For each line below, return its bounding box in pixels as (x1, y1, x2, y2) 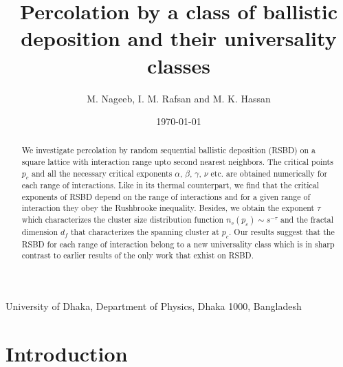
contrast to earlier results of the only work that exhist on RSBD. (21, 249, 254, 261)
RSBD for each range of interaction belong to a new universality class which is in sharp (21, 238, 335, 249)
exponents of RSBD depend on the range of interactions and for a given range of (21, 190, 311, 202)
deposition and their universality (21, 24, 337, 52)
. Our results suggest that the (229, 226, 335, 238)
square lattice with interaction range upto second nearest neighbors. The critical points (21, 156, 333, 168)
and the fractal (280, 214, 334, 225)
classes (147, 51, 210, 79)
